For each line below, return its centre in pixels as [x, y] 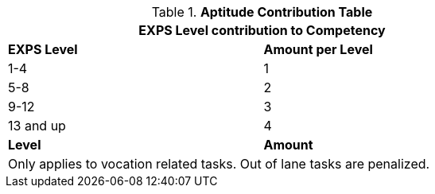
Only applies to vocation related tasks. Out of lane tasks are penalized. [219, 164]
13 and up [37, 126]
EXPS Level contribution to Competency [262, 30]
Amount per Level [318, 49]
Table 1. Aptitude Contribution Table [262, 12]
